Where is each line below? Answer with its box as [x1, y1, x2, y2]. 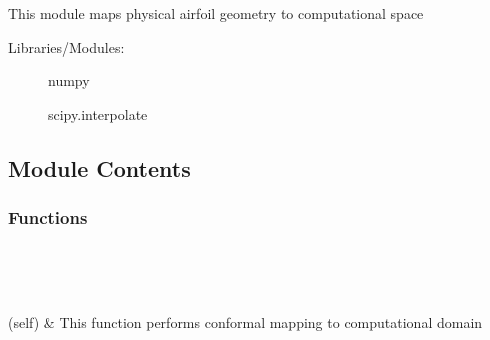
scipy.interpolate [48, 103, 148, 124]
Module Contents [8, 152, 191, 183]
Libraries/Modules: [8, 36, 125, 57]
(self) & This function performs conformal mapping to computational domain [8, 311, 483, 332]
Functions [8, 205, 88, 230]
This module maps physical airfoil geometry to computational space [8, 3, 424, 24]
